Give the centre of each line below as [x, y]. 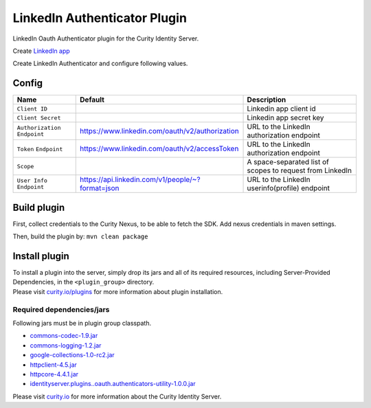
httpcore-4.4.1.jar [54, 374]
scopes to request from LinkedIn [300, 170]
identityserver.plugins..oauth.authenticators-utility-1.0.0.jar [113, 384]
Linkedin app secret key [285, 118]
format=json [100, 188]
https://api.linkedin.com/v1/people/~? [140, 180]
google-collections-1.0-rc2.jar [72, 355]
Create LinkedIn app [41, 51]
